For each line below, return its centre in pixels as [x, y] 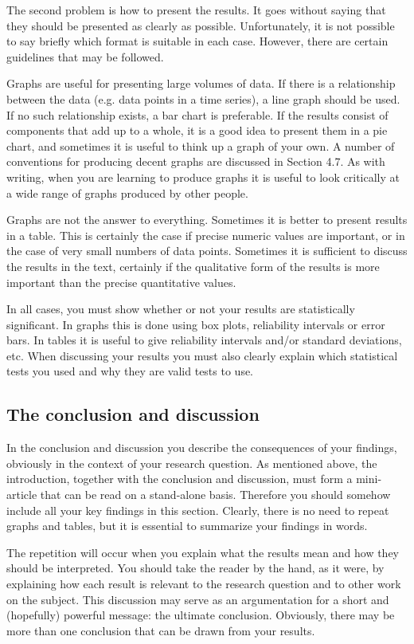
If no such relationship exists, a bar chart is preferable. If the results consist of [197, 114]
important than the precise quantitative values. [121, 282]
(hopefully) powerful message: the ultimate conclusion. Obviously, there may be [201, 615]
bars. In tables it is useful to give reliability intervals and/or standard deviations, [204, 340]
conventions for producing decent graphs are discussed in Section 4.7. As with [196, 161]
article [22, 495]
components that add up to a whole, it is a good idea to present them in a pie [197, 130]
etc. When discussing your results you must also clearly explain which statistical [202, 355]
